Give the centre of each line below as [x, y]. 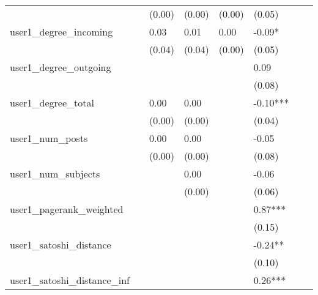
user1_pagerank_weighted [67, 209]
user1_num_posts [49, 138]
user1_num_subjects [55, 174]
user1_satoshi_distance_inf [70, 280]
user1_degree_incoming [61, 32]
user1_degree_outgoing [61, 67]
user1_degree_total [52, 103]
